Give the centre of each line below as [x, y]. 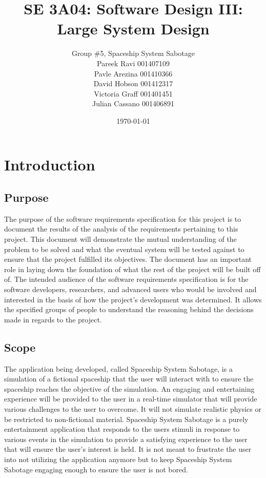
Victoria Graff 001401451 [133, 93]
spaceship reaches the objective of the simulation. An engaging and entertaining [129, 388]
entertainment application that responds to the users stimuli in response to [122, 429]
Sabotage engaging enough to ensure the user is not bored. [96, 469]
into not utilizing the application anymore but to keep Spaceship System [118, 459]
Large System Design [133, 28]
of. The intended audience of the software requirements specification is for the [126, 279]
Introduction [50, 165]
